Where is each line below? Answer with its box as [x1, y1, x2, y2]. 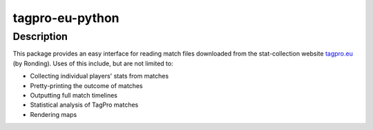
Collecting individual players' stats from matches [30, 72, 169, 80]
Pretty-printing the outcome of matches [30, 81, 143, 89]
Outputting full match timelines [30, 91, 117, 99]
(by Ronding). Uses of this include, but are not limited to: [12, 59, 173, 67]
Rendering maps [30, 110, 77, 118]
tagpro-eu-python [12, 10, 119, 25]
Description [12, 30, 68, 43]
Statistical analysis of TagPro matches [30, 100, 139, 109]
